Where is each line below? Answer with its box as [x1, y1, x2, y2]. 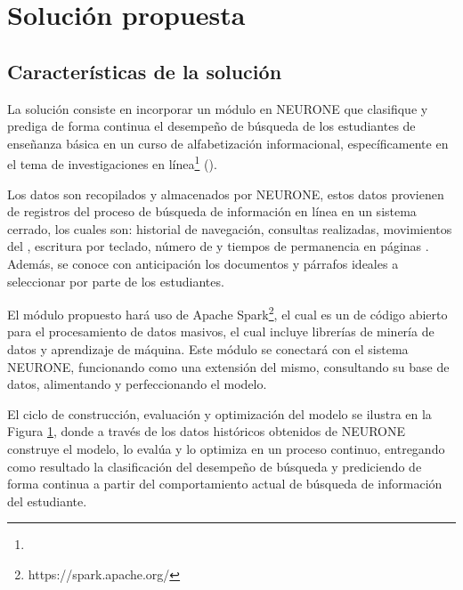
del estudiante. [7, 491, 87, 510]
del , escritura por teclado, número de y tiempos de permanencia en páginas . [7, 237, 429, 255]
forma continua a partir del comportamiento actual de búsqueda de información [7, 474, 443, 493]
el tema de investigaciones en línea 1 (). [7, 152, 217, 174]
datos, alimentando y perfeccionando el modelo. [7, 375, 267, 393]
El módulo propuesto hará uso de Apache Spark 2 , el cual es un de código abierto [7, 303, 448, 323]
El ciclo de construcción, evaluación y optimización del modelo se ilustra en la [7, 404, 432, 423]
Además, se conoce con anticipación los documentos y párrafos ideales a [7, 254, 399, 272]
